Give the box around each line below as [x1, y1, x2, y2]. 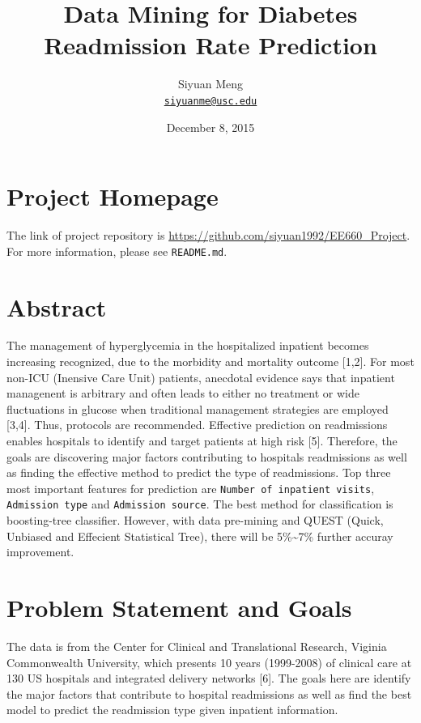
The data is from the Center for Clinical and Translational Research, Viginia [6, 638, 387, 655]
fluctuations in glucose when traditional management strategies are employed [6, 400, 389, 417]
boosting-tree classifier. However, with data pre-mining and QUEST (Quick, [6, 512, 384, 529]
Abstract [6, 290, 107, 323]
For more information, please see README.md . [6, 242, 228, 259]
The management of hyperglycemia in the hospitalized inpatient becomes [6, 337, 369, 354]
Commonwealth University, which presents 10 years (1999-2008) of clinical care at [6, 653, 412, 670]
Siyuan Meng [177, 75, 244, 92]
